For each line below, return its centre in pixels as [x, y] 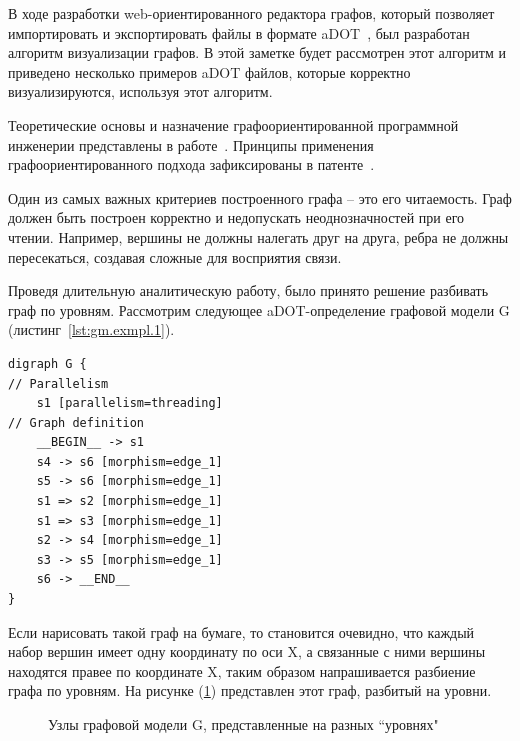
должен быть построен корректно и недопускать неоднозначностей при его [236, 217]
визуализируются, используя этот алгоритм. [140, 91]
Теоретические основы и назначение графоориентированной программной [233, 124]
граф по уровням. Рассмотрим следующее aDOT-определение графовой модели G [259, 309]
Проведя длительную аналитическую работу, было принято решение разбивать [248, 290]
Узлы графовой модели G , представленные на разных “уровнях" [243, 724]
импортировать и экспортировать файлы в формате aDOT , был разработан [239, 32]
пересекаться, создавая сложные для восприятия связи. [175, 256]
